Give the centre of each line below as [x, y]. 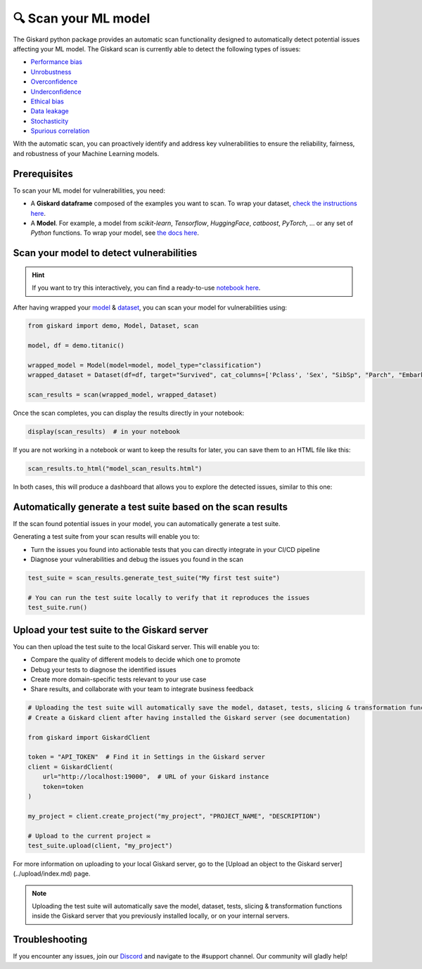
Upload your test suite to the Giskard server [111, 630]
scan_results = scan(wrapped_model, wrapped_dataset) [122, 395]
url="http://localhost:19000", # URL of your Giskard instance [156, 777]
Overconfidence [54, 82]
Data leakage [50, 111]
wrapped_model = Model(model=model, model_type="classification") [145, 365]
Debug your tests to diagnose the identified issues [103, 669]
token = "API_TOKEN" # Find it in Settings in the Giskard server [147, 757]
